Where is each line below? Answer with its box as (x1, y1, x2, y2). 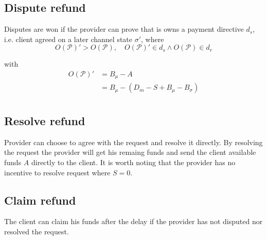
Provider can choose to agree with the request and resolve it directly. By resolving (4, 136, 263, 147)
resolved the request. (4, 226, 69, 236)
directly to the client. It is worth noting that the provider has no (31, 156, 236, 167)
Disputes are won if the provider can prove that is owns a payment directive (4, 24, 244, 34)
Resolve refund (4, 112, 85, 128)
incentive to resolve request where (4, 167, 111, 177)
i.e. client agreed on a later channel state (4, 33, 133, 44)
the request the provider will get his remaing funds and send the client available (4, 147, 256, 157)
